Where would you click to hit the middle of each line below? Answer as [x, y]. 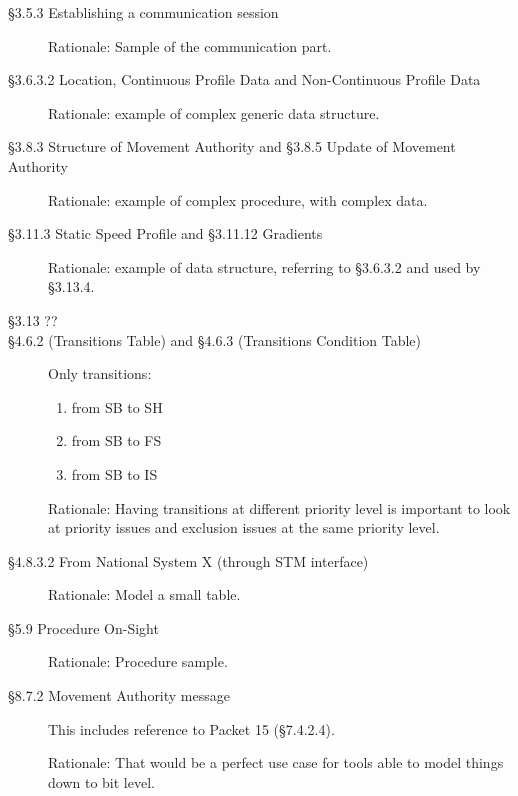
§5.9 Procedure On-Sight [83, 627]
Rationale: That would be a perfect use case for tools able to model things [276, 762]
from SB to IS [114, 473]
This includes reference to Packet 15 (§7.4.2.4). [191, 728]
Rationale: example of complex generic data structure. [214, 112]
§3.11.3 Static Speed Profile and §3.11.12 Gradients [165, 233]
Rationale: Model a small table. [144, 594]
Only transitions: [100, 373]
